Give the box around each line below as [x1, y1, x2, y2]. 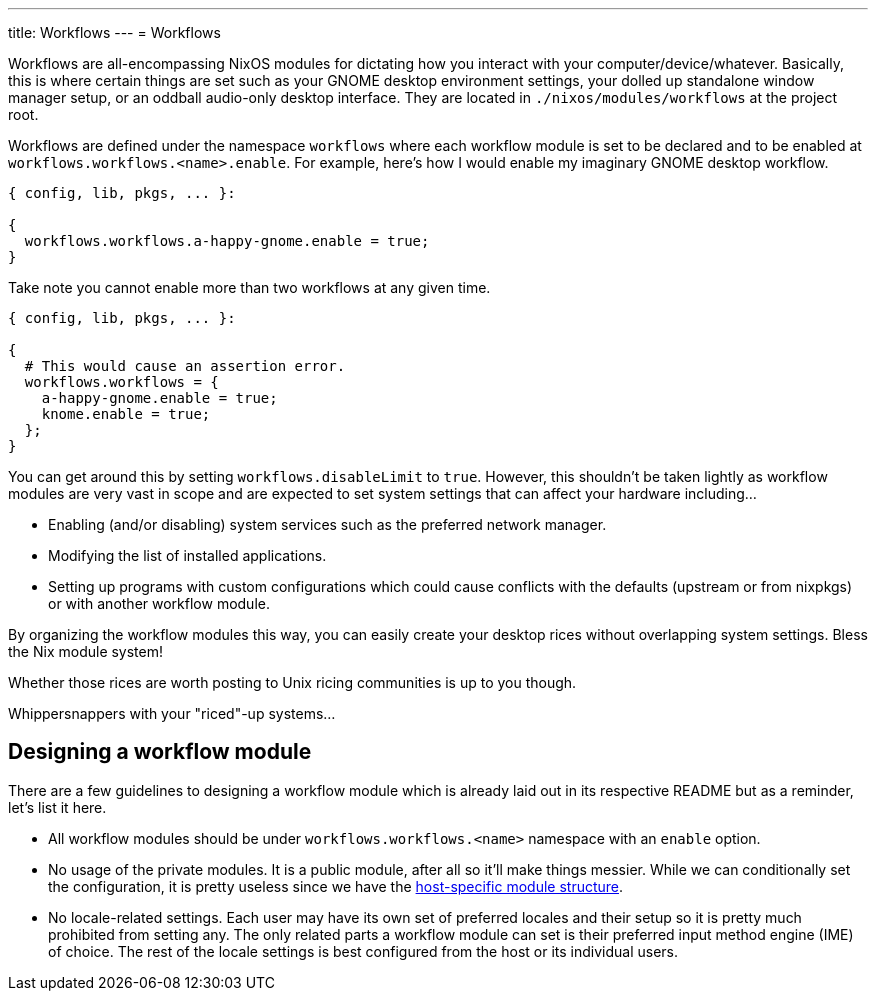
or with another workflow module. [48, 595, 270, 612]
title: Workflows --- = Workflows [8, 24, 221, 41]
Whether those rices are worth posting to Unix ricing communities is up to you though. [8, 674, 577, 691]
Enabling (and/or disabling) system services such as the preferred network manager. [48, 516, 607, 533]
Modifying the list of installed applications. [48, 547, 327, 564]
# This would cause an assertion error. [24, 358, 346, 374]
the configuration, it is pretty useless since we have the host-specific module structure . [48, 877, 624, 895]
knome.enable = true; [41, 406, 211, 422]
